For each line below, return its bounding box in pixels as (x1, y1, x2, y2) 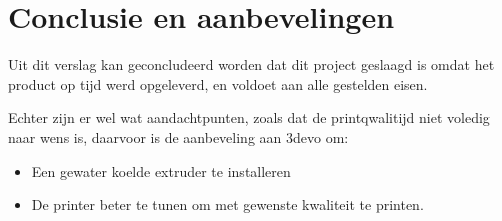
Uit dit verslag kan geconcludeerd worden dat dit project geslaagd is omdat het (8, 54, 495, 75)
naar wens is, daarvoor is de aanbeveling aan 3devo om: (8, 126, 349, 147)
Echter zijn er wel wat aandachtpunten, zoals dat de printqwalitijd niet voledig (8, 107, 490, 128)
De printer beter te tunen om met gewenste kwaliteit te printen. (31, 194, 424, 215)
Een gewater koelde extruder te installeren (31, 160, 291, 181)
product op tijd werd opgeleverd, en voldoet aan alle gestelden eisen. (8, 73, 428, 94)
